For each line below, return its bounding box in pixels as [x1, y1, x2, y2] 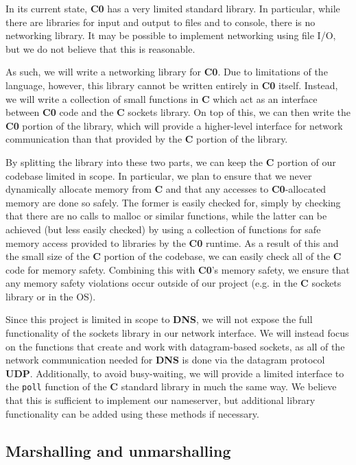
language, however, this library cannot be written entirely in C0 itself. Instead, [5, 77, 338, 92]
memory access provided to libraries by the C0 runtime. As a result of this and [5, 235, 339, 250]
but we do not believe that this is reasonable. [5, 41, 195, 56]
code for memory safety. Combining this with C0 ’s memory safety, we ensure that [5, 262, 350, 276]
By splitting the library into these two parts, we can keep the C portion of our [5, 154, 336, 169]
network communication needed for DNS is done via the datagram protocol [5, 353, 325, 367]
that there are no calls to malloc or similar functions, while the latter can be [5, 208, 327, 223]
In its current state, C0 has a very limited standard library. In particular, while [5, 1, 340, 15]
